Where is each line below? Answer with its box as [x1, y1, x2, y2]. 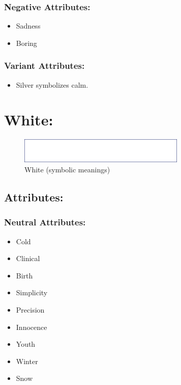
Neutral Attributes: [4, 216, 86, 228]
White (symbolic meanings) [24, 164, 110, 174]
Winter [16, 355, 38, 366]
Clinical [16, 253, 40, 264]
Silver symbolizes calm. [16, 79, 88, 90]
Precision [16, 304, 45, 315]
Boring [16, 37, 37, 48]
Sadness [16, 20, 41, 31]
